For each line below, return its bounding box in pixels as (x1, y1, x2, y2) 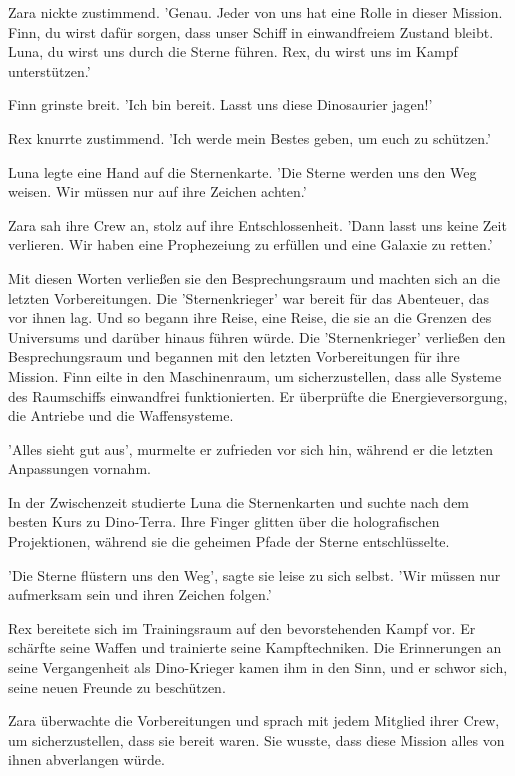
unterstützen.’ (8, 60, 91, 81)
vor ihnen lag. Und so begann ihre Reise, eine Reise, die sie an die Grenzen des (8, 307, 492, 328)
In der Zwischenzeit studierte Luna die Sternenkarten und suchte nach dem (8, 491, 470, 512)
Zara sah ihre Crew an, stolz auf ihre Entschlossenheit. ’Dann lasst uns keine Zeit (8, 214, 507, 235)
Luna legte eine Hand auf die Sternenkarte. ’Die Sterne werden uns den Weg (8, 161, 477, 182)
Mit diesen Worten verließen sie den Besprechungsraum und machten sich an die (8, 267, 500, 288)
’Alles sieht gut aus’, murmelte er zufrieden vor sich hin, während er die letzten (8, 438, 494, 459)
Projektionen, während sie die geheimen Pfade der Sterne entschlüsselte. (8, 531, 450, 552)
